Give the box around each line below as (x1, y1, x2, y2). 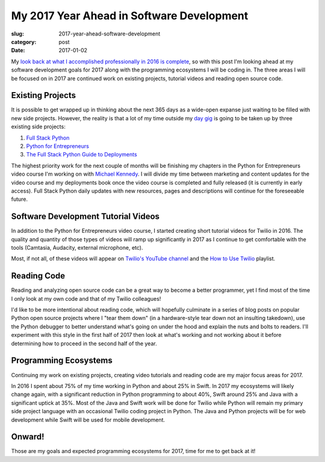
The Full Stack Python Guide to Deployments (26, 151, 138, 158)
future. (11, 196, 28, 203)
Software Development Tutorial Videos (11, 211, 159, 222)
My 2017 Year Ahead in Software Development (11, 9, 249, 22)
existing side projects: (11, 123, 66, 131)
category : (11, 38, 37, 45)
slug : (11, 30, 24, 37)
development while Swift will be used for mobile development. (11, 416, 166, 423)
